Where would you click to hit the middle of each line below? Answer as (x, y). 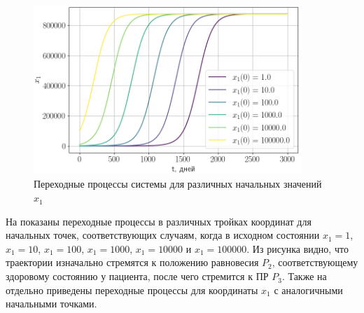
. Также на (304, 276)
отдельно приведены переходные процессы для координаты (132, 290)
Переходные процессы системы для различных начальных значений (178, 184)
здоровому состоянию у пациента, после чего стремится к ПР (137, 276)
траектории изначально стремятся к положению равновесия (132, 262)
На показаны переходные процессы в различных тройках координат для (159, 221)
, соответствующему (315, 262)
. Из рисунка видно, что (297, 248)
